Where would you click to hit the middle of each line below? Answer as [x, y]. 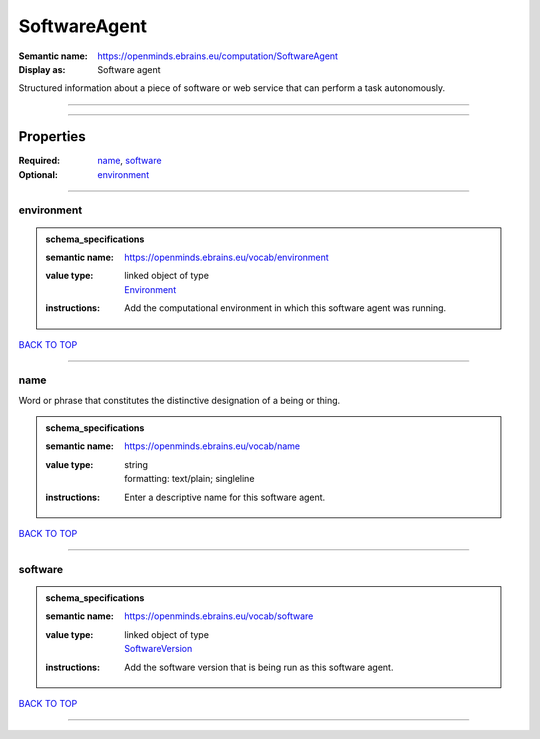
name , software [129, 161]
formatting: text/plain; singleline [189, 479]
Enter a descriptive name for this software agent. [225, 497]
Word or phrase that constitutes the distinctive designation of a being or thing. [179, 400]
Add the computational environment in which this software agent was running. [285, 308]
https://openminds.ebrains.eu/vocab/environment [226, 257]
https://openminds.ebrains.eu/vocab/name [212, 446]
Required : [39, 161]
